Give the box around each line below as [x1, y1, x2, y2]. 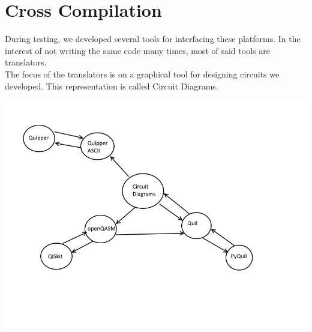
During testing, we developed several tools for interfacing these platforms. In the [5, 32, 301, 45]
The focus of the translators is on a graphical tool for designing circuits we [5, 67, 280, 80]
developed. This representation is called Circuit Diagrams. [5, 79, 218, 92]
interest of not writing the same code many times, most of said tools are [5, 44, 270, 56]
